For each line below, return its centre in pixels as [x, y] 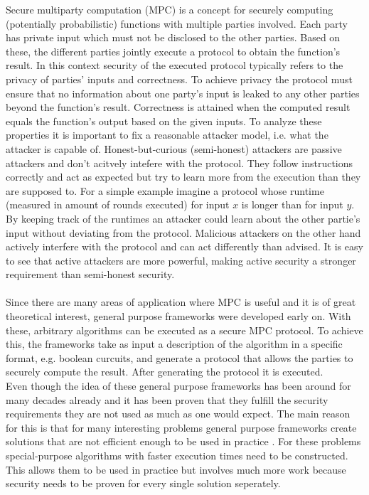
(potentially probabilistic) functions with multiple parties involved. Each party [177, 23]
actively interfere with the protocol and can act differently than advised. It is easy [184, 246]
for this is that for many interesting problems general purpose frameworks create [181, 427]
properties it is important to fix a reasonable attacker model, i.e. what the [167, 135]
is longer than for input [292, 204]
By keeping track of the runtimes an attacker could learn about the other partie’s [183, 218]
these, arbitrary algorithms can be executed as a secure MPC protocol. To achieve [184, 330]
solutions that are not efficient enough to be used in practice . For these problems [183, 441]
